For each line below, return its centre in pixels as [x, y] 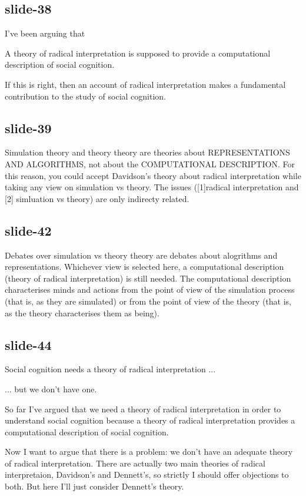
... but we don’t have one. [51, 388]
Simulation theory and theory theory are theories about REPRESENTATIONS [147, 152]
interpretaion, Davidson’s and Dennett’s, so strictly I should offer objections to [147, 474]
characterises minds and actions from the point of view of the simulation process [150, 290]
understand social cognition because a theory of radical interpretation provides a [150, 420]
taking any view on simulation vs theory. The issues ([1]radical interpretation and [152, 187]
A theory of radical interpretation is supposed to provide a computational [138, 53]
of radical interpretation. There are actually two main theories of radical [135, 463]
